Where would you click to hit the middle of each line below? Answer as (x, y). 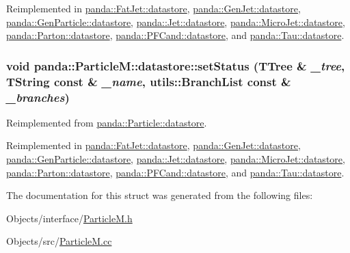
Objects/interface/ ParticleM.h (69, 218)
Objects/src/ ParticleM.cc (59, 241)
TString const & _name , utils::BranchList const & (149, 81)
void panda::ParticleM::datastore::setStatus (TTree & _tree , (176, 65)
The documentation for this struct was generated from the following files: (160, 195)
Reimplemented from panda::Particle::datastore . (107, 122)
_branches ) (38, 97)
